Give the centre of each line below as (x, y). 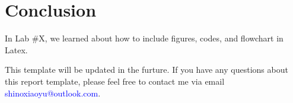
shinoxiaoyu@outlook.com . (53, 93)
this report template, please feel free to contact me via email (115, 81)
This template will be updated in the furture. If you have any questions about (146, 70)
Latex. (16, 49)
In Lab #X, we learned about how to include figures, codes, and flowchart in (144, 38)
